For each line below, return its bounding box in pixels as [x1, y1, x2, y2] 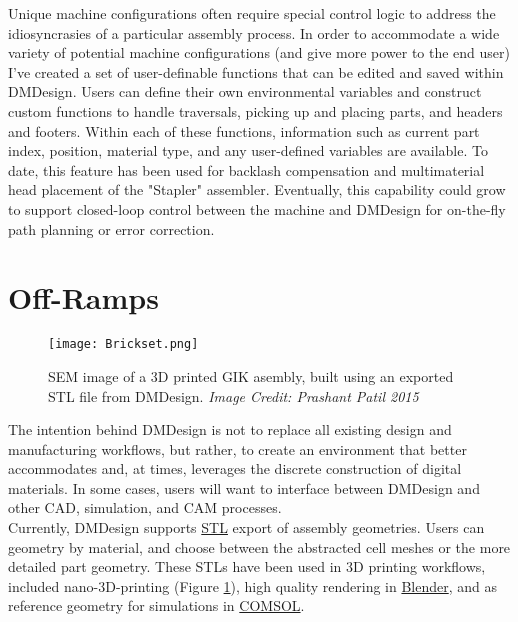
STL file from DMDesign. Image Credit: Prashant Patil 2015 [48, 385, 419, 406]
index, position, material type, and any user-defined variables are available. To [8, 140, 488, 161]
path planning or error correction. [8, 218, 215, 239]
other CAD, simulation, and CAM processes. [8, 497, 282, 518]
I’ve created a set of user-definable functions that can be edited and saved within [8, 61, 504, 82]
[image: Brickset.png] [48, 337, 199, 352]
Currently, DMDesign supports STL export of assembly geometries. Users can [8, 517, 485, 538]
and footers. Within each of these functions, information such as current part [8, 120, 480, 141]
